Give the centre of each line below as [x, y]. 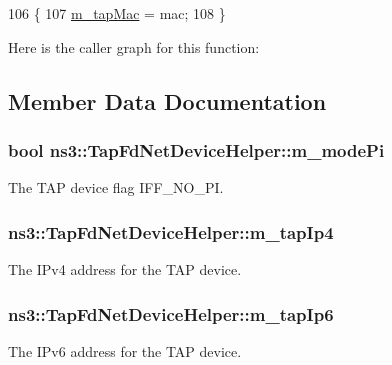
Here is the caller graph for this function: [134, 46]
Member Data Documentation [167, 100]
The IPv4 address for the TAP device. [125, 269]
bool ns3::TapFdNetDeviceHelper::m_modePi [196, 149]
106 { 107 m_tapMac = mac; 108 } [117, 13]
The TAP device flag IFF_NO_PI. [116, 187]
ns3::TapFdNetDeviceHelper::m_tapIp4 [171, 231]
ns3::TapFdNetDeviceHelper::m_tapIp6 [171, 313]
